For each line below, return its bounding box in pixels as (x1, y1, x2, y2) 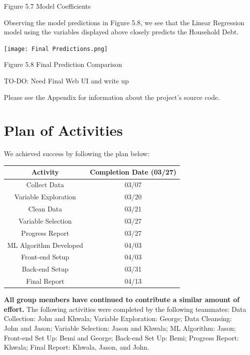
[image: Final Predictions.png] (4, 45, 108, 52)
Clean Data (28, 203, 62, 213)
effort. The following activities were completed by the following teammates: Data (4, 304, 247, 314)
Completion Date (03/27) (89, 167, 176, 177)
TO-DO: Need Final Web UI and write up (4, 76, 129, 86)
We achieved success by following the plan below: (4, 148, 149, 159)
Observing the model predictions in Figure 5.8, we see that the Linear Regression (4, 17, 245, 27)
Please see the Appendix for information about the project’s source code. (4, 92, 220, 102)
